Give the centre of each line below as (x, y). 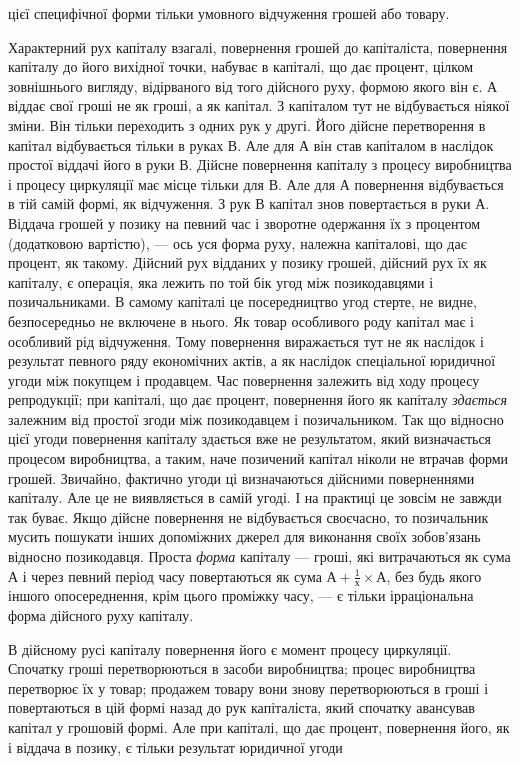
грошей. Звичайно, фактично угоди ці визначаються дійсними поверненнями (241, 477)
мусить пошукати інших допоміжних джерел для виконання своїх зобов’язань (244, 536)
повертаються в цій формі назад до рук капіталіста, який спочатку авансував (241, 707)
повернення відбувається (429, 183)
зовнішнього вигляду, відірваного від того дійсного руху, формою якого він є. (245, 85)
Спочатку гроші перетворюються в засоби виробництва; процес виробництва (242, 668)
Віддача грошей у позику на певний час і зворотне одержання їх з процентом (244, 222)
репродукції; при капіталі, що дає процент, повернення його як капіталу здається (257, 399)
